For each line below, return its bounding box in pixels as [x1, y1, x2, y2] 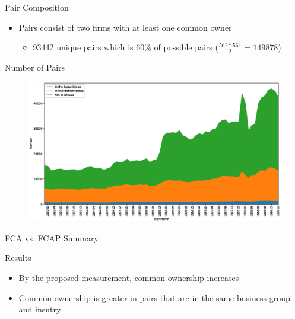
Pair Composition [5, 1, 69, 13]
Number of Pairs [5, 61, 65, 74]
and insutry [18, 303, 61, 315]
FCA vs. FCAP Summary [5, 231, 99, 244]
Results [5, 251, 31, 264]
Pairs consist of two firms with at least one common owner [18, 21, 232, 33]
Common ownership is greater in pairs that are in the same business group [18, 291, 290, 304]
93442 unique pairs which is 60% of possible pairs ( [33, 41, 218, 53]
